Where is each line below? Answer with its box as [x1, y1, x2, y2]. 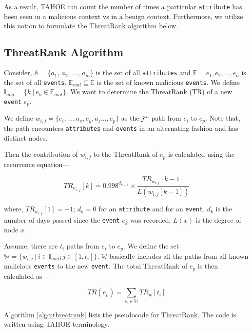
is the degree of [195, 215, 241, 225]
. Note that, [205, 113, 240, 123]
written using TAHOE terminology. [4, 319, 110, 329]
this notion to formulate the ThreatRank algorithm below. [4, 21, 178, 31]
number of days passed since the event [4, 215, 120, 225]
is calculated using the [168, 149, 235, 159]
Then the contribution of [4, 149, 78, 159]
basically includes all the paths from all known [109, 250, 249, 261]
